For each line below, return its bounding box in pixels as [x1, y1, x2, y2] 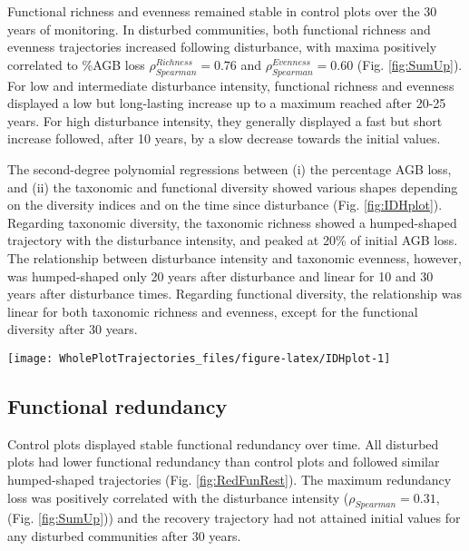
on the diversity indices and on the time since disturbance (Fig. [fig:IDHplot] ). [7, 195, 443, 214]
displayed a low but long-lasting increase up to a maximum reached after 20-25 [7, 93, 446, 113]
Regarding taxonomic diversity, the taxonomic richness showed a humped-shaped [7, 212, 457, 231]
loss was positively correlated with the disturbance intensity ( [7, 487, 349, 507]
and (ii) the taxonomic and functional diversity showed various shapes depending [7, 177, 458, 196]
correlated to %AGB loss [7, 54, 145, 74]
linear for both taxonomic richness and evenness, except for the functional [7, 301, 418, 320]
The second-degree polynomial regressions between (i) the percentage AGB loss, [7, 159, 452, 178]
